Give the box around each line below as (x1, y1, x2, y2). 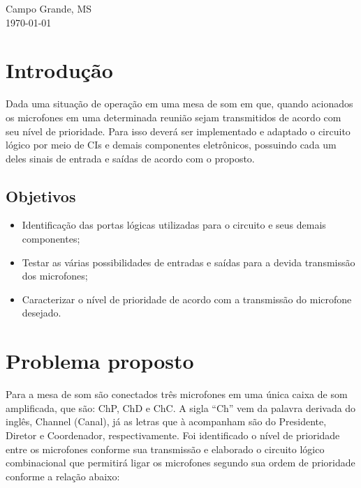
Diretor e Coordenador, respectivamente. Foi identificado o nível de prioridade (6, 427, 340, 442)
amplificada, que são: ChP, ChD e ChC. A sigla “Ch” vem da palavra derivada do (6, 400, 356, 415)
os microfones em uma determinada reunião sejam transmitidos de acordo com (6, 109, 341, 124)
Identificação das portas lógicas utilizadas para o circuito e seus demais (22, 218, 326, 232)
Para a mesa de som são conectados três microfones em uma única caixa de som (6, 387, 348, 402)
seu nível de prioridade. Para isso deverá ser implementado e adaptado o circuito (6, 123, 351, 138)
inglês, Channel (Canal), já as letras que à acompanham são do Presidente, (6, 414, 327, 429)
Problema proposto (6, 346, 194, 375)
